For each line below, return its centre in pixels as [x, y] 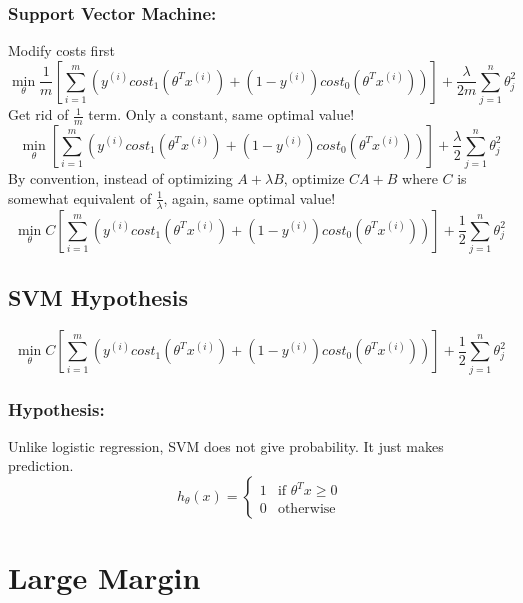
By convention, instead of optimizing [120, 178]
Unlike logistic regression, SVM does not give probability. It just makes [226, 445]
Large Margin [104, 577]
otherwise [306, 509]
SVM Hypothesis [98, 297]
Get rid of [38, 114]
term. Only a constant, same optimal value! [221, 114]
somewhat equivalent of [80, 197]
